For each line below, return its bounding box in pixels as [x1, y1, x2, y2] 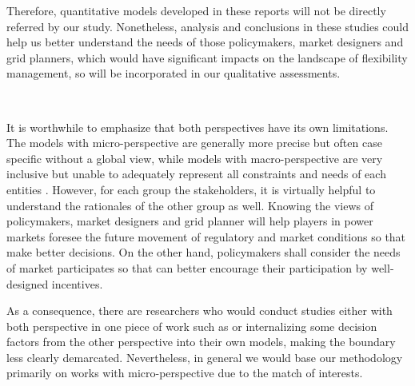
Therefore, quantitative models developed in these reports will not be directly [6, 2, 386, 18]
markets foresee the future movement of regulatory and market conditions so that [6, 228, 406, 245]
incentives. [51, 275, 103, 292]
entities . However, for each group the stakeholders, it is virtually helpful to [6, 181, 376, 197]
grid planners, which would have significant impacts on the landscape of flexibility [6, 49, 408, 66]
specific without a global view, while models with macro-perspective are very [6, 149, 383, 166]
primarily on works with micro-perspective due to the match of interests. [6, 364, 363, 381]
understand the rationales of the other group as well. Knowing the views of [6, 197, 373, 213]
